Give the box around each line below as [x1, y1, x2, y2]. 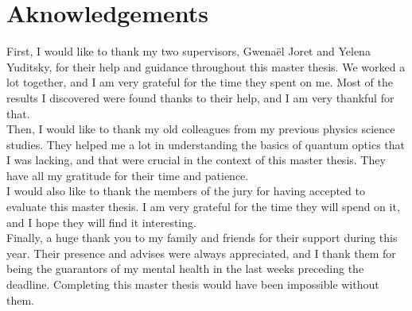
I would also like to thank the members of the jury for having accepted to [6, 182, 365, 199]
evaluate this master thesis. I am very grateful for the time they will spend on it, [6, 198, 400, 215]
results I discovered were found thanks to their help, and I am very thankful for [6, 89, 395, 106]
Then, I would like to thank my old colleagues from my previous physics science [6, 121, 395, 137]
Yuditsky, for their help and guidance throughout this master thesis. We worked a [6, 58, 406, 75]
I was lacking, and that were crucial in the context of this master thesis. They [6, 152, 386, 168]
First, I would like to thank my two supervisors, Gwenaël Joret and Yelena [6, 43, 371, 60]
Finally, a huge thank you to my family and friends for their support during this [6, 229, 398, 246]
